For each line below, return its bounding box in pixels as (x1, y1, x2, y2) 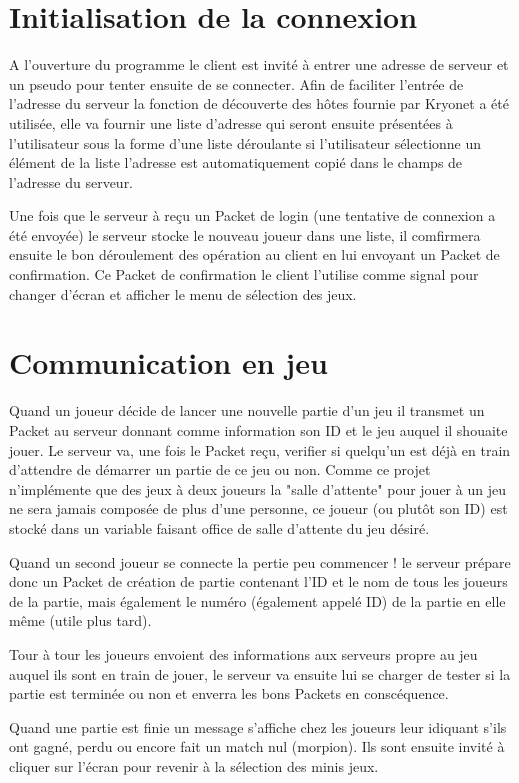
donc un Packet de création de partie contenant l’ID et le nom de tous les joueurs (9, 571, 508, 592)
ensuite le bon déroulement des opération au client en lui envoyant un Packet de (9, 244, 500, 265)
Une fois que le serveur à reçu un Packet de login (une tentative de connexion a (9, 205, 496, 226)
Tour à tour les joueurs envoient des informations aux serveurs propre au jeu (9, 643, 478, 664)
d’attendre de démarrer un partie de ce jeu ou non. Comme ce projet (9, 459, 431, 480)
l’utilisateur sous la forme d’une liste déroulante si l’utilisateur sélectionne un (9, 132, 482, 153)
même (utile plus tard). (9, 610, 152, 631)
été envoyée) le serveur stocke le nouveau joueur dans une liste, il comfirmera (9, 224, 481, 245)
